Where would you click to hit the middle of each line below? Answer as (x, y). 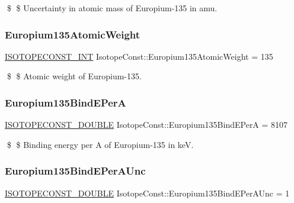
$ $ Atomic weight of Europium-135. (74, 76)
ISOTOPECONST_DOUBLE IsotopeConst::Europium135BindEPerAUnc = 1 (147, 193)
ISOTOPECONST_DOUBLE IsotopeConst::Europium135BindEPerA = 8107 (146, 125)
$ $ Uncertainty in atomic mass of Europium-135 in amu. (112, 8)
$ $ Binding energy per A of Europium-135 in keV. (100, 144)
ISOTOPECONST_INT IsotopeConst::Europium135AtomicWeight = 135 (139, 56)
